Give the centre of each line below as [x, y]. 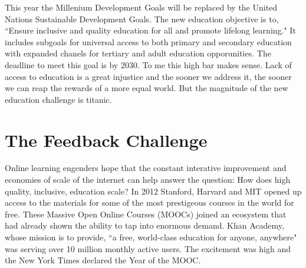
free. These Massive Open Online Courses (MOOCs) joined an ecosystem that [146, 214]
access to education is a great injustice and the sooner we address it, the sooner [148, 76]
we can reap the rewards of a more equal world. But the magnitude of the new [147, 88]
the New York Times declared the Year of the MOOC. [103, 260]
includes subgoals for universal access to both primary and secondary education [148, 41]
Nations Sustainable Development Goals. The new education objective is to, [142, 19]
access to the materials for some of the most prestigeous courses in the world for [149, 202]
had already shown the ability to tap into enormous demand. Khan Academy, [144, 225]
